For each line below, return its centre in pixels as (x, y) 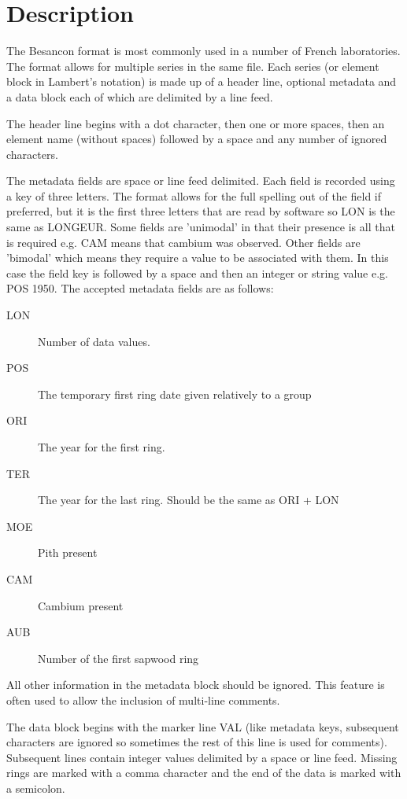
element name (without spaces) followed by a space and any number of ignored (197, 139)
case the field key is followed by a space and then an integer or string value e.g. (197, 272)
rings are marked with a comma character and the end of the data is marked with (204, 773)
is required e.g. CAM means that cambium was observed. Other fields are (183, 242)
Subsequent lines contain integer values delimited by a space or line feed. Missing (202, 757)
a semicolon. (36, 788)
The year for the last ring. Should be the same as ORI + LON (189, 500)
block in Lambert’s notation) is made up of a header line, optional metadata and (202, 81)
